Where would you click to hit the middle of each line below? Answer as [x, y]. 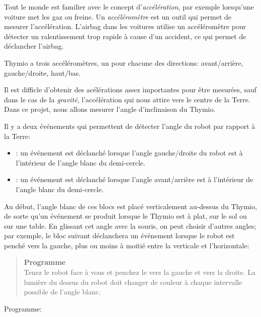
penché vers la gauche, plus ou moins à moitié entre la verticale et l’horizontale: [127, 245]
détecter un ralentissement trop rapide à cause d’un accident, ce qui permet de [125, 36]
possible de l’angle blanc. [62, 292]
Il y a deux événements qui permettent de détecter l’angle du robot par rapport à [130, 126]
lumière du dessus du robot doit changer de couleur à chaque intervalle [133, 282]
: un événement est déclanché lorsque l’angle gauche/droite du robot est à [129, 153]
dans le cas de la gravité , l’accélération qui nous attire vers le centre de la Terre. [127, 99]
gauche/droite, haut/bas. [42, 72]
